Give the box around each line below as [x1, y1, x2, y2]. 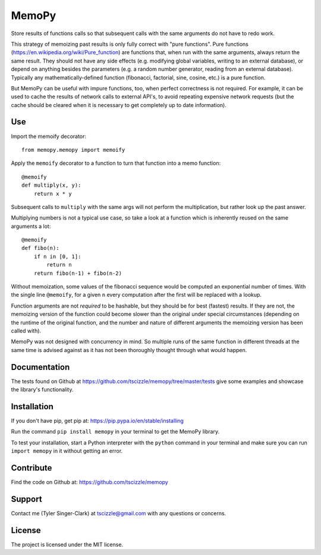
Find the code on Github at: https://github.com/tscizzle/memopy [11, 479, 169, 486]
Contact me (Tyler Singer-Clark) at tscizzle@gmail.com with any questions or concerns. [11, 509, 226, 517]
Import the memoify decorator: [11, 133, 86, 140]
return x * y [33, 190, 72, 197]
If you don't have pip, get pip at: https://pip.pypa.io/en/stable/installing [11, 417, 184, 424]
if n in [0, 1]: [33, 253, 81, 260]
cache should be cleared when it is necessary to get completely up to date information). [11, 101, 227, 108]
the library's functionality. [11, 386, 74, 393]
